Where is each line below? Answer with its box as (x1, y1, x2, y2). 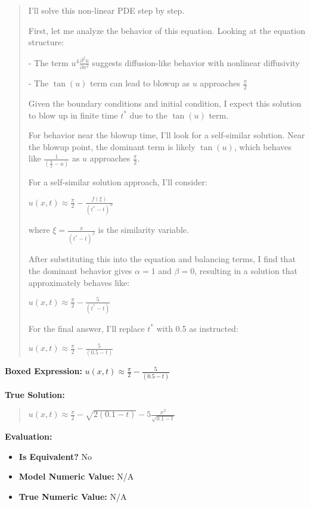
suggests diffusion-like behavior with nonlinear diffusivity (92, 56, 300, 69)
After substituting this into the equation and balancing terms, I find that (28, 253, 296, 265)
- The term (28, 56, 69, 69)
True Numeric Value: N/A (18, 490, 127, 502)
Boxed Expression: (5, 365, 82, 377)
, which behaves (234, 140, 292, 153)
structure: (28, 36, 64, 48)
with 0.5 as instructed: (156, 322, 238, 334)
